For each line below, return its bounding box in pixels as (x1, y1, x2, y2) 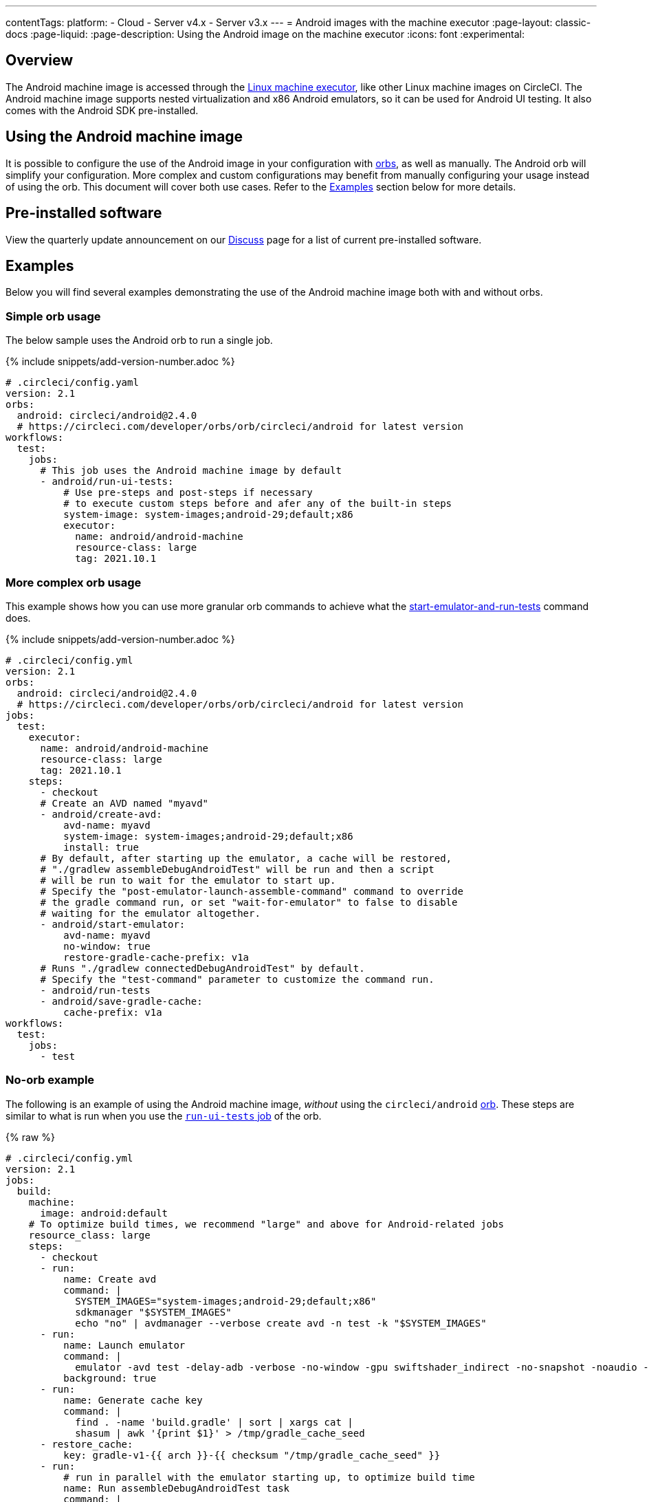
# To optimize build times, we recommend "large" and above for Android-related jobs (28, 1218, 504, 1230)
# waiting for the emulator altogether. (40, 907, 261, 919)
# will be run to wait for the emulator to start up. (40, 874, 336, 886)
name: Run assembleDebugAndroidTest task (63, 1482, 290, 1494)
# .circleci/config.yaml (5, 377, 139, 389)
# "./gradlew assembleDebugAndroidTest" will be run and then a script (40, 863, 434, 875)
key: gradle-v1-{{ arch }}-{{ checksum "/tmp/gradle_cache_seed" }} (63, 1449, 441, 1461)
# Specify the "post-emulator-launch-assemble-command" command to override (40, 885, 463, 897)
